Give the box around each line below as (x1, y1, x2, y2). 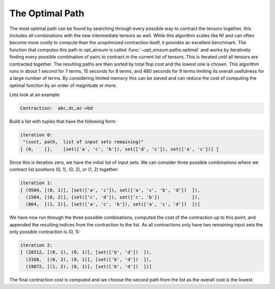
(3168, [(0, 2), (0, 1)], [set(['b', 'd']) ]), (25, 256, 152, 262)
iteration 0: (20, 132, 53, 138)
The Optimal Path (9, 8, 85, 19)
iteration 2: (20, 242, 53, 248)
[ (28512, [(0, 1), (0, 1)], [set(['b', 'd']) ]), (20, 249, 152, 255)
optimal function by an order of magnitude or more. (9, 82, 117, 89)
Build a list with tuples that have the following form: (9, 119, 117, 125)
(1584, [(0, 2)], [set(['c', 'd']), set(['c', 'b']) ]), (25, 194, 201, 200)
